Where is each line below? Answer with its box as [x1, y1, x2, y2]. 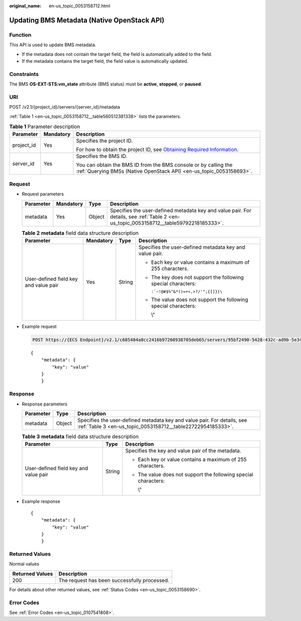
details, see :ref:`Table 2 [110, 213, 168, 220]
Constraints [9, 70, 39, 77]
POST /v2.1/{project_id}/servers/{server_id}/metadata [9, 104, 120, 110]
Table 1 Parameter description [9, 123, 80, 130]
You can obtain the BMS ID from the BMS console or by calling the [76, 161, 233, 168]
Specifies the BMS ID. [76, 153, 127, 160]
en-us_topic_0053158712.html [49, 3, 110, 9]
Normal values [9, 561, 40, 567]
